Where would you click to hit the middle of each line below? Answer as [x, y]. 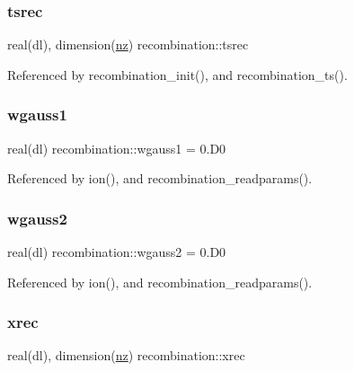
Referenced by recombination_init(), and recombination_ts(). [177, 74]
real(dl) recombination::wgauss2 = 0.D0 [117, 252]
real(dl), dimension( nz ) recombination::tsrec [128, 44]
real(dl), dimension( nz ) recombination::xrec [126, 355]
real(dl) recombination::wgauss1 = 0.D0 [117, 148]
